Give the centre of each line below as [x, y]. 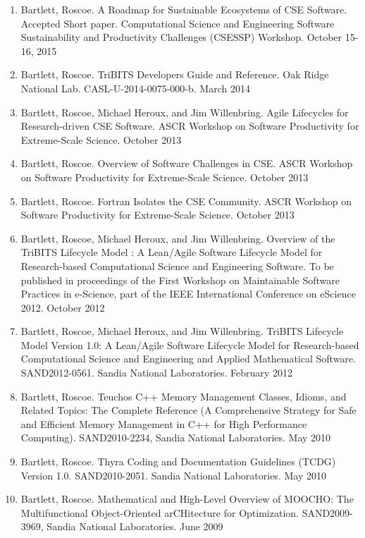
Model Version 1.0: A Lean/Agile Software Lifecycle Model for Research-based [190, 344]
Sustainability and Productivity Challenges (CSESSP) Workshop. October [181, 37]
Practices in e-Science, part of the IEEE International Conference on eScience [188, 294]
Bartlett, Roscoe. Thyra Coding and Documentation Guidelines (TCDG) [178, 461]
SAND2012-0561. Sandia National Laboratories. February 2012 [156, 373]
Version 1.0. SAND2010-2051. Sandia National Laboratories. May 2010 [173, 475]
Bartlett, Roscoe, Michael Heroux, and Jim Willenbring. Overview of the [178, 238]
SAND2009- [327, 512]
